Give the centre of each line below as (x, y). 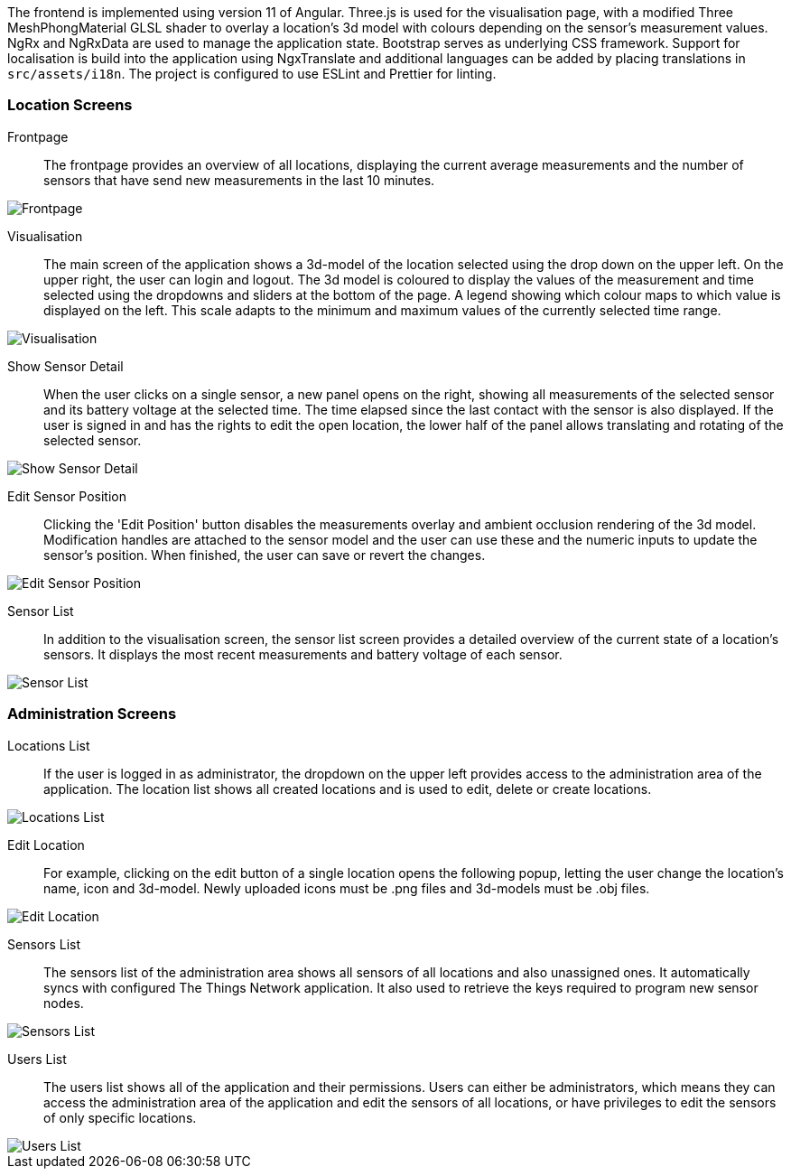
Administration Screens (92, 714)
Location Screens (70, 105)
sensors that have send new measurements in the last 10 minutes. (239, 180)
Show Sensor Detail (65, 366)
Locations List (49, 745)
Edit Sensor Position (67, 496)
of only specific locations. (120, 1117)
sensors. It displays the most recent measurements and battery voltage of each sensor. (303, 654)
